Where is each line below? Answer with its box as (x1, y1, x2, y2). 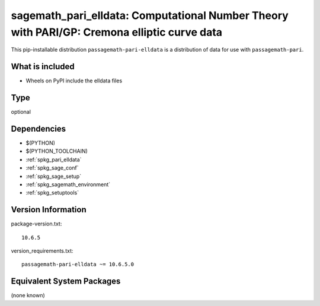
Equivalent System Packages (11, 276, 121, 286)
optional (11, 109, 31, 116)
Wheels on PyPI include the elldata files (25, 77, 123, 84)
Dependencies (11, 123, 66, 133)
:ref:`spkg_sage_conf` (25, 164, 79, 171)
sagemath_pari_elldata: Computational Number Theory (11, 9, 289, 22)
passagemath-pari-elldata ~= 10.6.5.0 (21, 261, 135, 268)
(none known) (11, 292, 46, 299)
